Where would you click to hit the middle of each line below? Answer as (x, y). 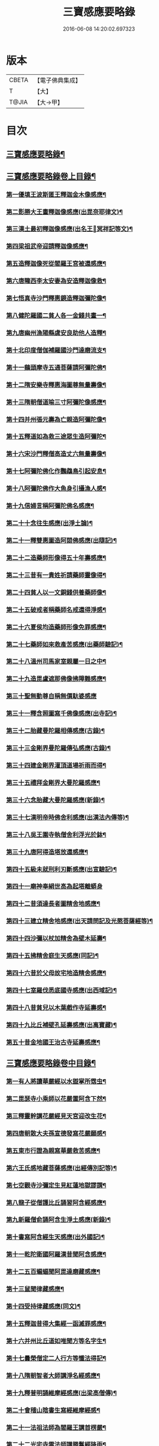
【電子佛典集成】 (57, 80)
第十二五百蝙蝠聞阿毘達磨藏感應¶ (53, 1272)
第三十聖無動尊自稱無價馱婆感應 (52, 696)
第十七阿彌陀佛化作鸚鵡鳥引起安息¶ (56, 471)
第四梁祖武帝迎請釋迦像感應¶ (47, 247)
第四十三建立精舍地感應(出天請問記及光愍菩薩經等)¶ (79, 921)
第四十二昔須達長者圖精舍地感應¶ (53, 904)
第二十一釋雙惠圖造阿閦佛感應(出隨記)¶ (62, 540)
